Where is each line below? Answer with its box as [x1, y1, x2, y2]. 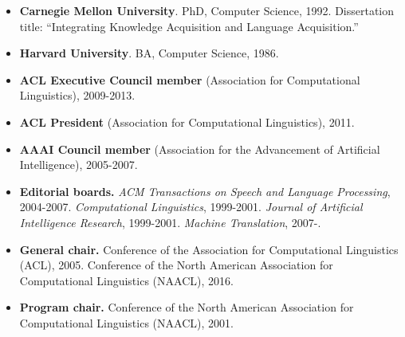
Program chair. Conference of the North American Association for [19, 299, 354, 315]
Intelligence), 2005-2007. [19, 156, 138, 173]
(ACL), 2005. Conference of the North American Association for [19, 257, 333, 273]
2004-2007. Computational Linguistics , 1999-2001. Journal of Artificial [19, 198, 363, 215]
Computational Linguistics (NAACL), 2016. [19, 272, 234, 288]
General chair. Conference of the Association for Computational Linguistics [19, 241, 399, 257]
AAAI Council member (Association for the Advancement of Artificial [19, 140, 380, 157]
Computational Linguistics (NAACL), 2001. [19, 314, 234, 331]
